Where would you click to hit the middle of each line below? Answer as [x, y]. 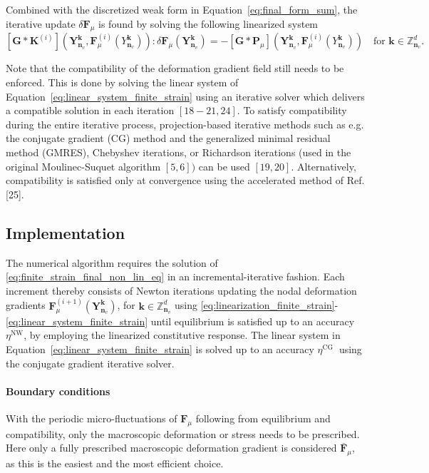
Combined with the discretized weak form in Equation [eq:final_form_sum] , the [182, 9]
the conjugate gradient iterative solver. [90, 363]
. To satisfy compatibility [292, 110]
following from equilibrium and [263, 418]
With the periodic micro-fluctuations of [92, 418]
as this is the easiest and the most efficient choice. [115, 463]
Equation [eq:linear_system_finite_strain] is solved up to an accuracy [160, 349]
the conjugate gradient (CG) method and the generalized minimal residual [168, 138]
